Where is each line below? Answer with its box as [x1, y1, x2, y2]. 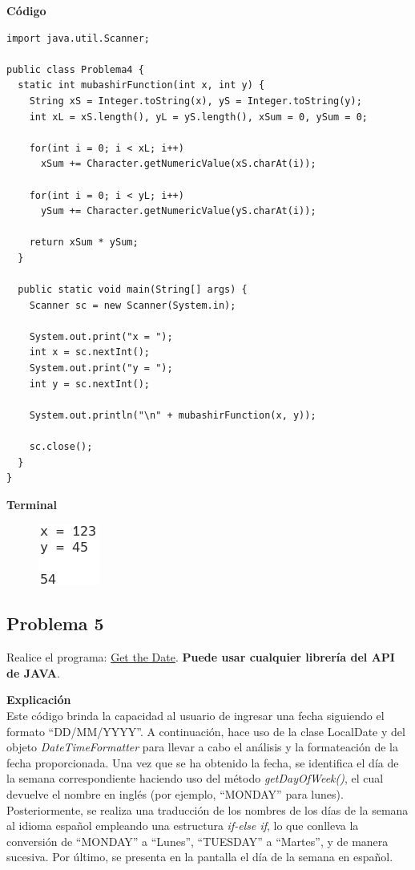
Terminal [6, 496, 57, 512]
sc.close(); [29, 441, 93, 453]
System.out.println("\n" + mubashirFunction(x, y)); [29, 409, 316, 421]
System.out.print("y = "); [29, 362, 173, 374]
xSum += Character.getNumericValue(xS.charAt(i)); [40, 158, 316, 170]
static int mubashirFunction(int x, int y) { [18, 79, 265, 91]
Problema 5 [6, 611, 104, 636]
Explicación [6, 691, 71, 708]
